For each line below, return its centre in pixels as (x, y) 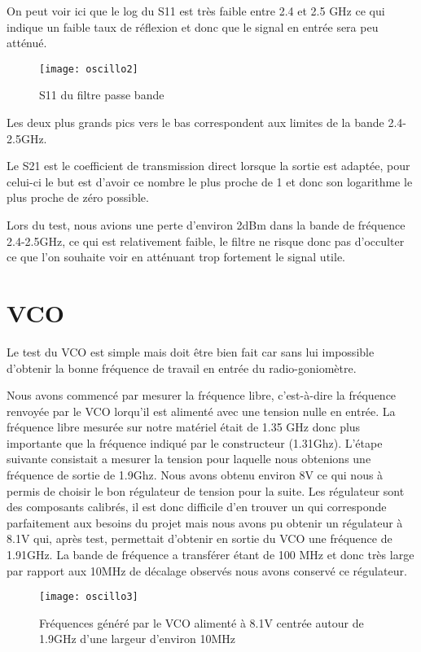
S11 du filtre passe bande (102, 95)
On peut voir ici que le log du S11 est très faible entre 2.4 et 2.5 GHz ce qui (196, 11)
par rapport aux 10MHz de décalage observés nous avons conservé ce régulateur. (207, 570)
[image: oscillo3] (89, 597)
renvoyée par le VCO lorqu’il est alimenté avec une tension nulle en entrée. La (201, 411)
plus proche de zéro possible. (78, 197)
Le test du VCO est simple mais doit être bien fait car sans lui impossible (191, 351)
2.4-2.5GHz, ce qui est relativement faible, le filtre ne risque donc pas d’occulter (206, 241)
